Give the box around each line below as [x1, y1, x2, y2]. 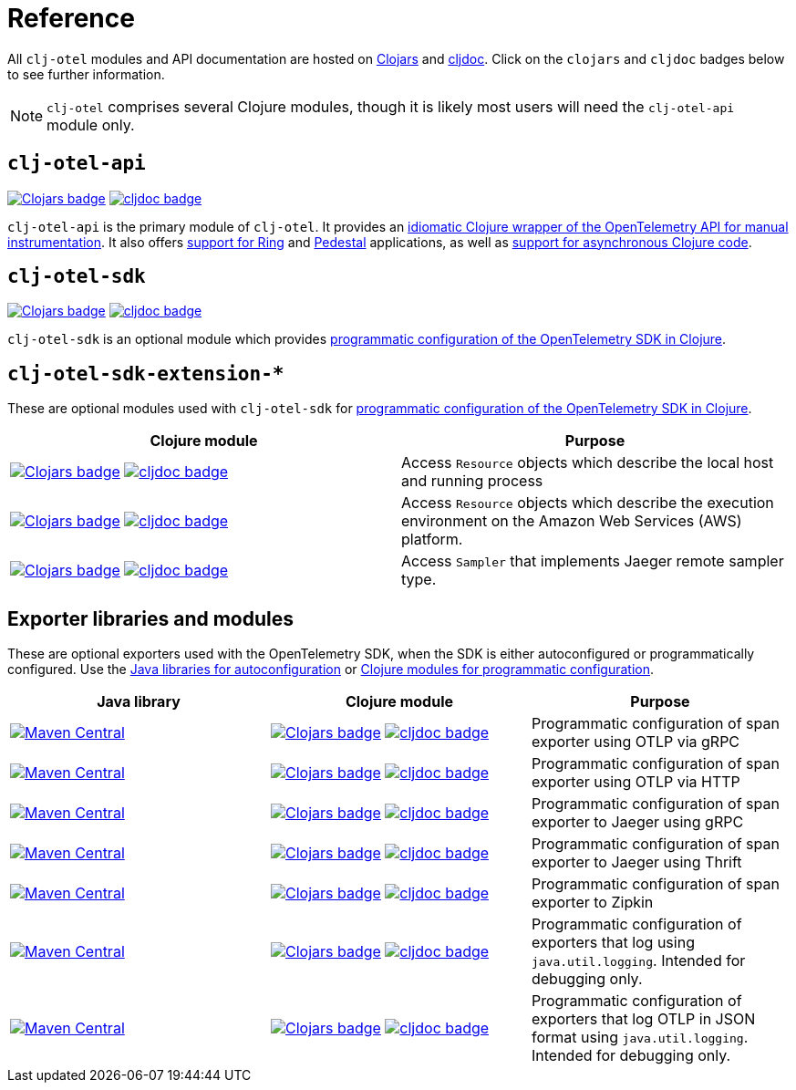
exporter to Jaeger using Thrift [531, 853, 742, 872]
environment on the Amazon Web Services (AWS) [401, 512, 742, 531]
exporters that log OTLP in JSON [531, 1010, 756, 1029]
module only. [47, 115, 135, 134]
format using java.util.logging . [531, 1028, 749, 1047]
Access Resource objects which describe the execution [401, 493, 774, 513]
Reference [7, 3, 135, 34]
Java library [97, 692, 181, 711]
